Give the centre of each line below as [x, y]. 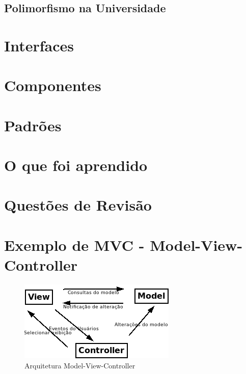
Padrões [33, 125]
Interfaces [39, 45]
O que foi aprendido [76, 165]
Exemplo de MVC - [74, 244]
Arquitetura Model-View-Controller [80, 365]
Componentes [53, 85]
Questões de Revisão [78, 205]
